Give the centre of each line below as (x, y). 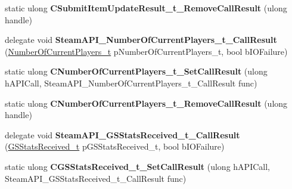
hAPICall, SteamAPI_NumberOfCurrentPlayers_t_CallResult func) (131, 83)
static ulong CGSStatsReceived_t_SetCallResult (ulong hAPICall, (137, 166)
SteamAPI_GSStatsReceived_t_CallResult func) (96, 178)
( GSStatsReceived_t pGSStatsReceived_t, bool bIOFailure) (115, 146)
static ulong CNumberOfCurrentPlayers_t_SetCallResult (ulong (136, 71)
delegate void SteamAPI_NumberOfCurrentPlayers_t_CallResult (141, 40)
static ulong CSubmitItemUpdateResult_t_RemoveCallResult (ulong (146, 8)
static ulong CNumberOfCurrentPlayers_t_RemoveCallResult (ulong (146, 103)
